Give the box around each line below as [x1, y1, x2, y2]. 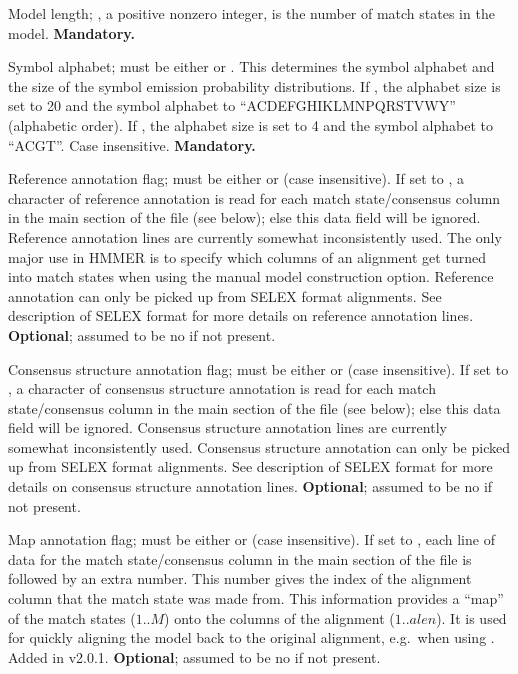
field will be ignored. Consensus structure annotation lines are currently [8, 417, 447, 438]
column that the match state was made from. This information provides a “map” [8, 588, 504, 609]
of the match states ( [8, 607, 136, 628]
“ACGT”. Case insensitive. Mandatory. [8, 134, 256, 155]
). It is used [436, 607, 507, 628]
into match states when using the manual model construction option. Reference [8, 266, 494, 287]
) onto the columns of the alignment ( [164, 607, 395, 628]
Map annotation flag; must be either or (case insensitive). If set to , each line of [8, 529, 495, 550]
